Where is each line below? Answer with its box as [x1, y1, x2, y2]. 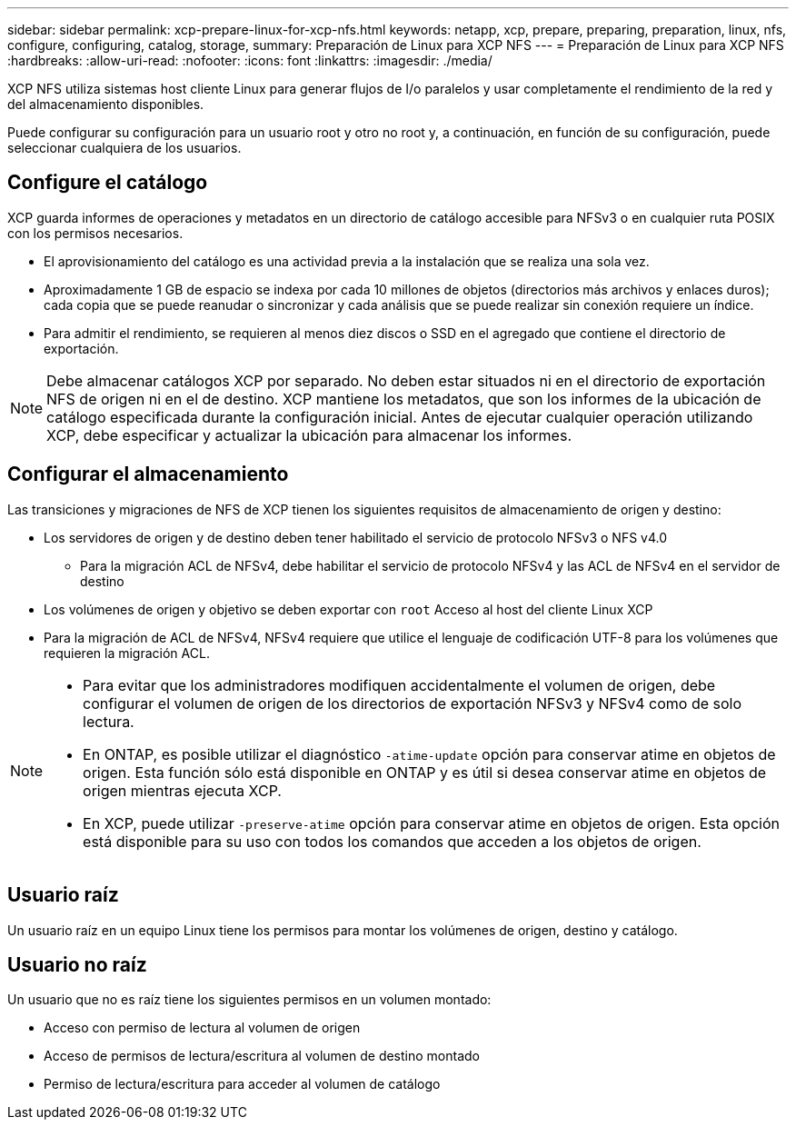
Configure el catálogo [7, 171, 208, 194]
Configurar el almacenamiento [7, 463, 289, 486]
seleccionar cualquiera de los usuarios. [7, 140, 242, 155]
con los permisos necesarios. [7, 224, 184, 241]
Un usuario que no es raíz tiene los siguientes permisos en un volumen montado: [7, 992, 492, 1008]
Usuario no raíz [7, 952, 147, 976]
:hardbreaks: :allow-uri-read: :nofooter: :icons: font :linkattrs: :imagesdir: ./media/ [7, 53, 493, 68]
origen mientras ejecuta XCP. [83, 781, 282, 800]
